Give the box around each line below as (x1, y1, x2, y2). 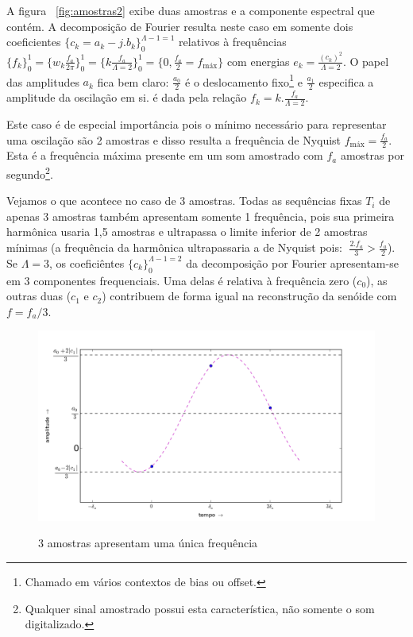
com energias (226, 52, 290, 69)
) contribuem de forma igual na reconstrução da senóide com (102, 288, 397, 304)
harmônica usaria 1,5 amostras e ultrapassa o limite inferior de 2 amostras (6, 223, 368, 240)
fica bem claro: (97, 73, 169, 90)
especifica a (318, 73, 374, 90)
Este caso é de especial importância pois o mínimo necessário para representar (6, 115, 387, 132)
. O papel (342, 52, 389, 69)
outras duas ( (6, 288, 71, 304)
